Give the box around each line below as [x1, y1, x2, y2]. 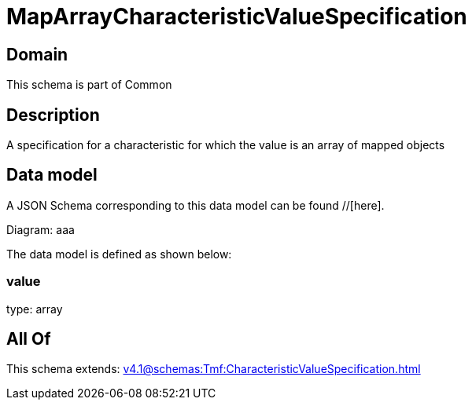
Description [6, 104, 100, 125]
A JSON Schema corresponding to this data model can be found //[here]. [6, 198, 385, 212]
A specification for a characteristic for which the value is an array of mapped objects [6, 138, 445, 152]
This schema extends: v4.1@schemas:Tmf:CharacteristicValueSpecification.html [6, 362, 421, 376]
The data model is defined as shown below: [6, 247, 232, 261]
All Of [6, 329, 51, 349]
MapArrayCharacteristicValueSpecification [6, 3, 467, 30]
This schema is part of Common [6, 78, 172, 92]
